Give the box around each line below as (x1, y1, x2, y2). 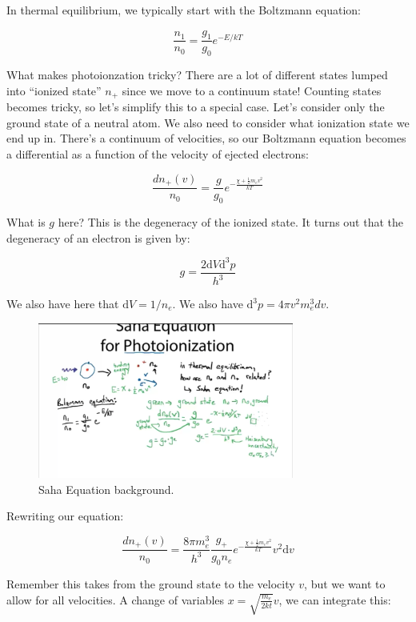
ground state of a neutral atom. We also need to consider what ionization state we (6, 114, 410, 130)
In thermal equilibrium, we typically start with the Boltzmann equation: (6, 2, 361, 18)
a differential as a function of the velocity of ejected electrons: (6, 146, 309, 163)
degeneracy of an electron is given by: (6, 229, 190, 246)
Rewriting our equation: (6, 508, 124, 524)
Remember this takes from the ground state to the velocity (6, 576, 295, 592)
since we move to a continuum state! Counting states (122, 82, 382, 98)
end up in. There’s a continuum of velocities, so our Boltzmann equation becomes (6, 130, 406, 146)
